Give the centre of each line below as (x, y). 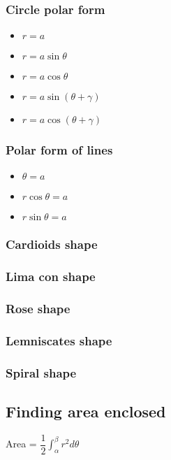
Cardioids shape (52, 244)
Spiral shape (41, 372)
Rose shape (38, 309)
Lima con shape (51, 276)
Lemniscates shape (59, 340)
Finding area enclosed (86, 411)
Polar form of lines (59, 150)
